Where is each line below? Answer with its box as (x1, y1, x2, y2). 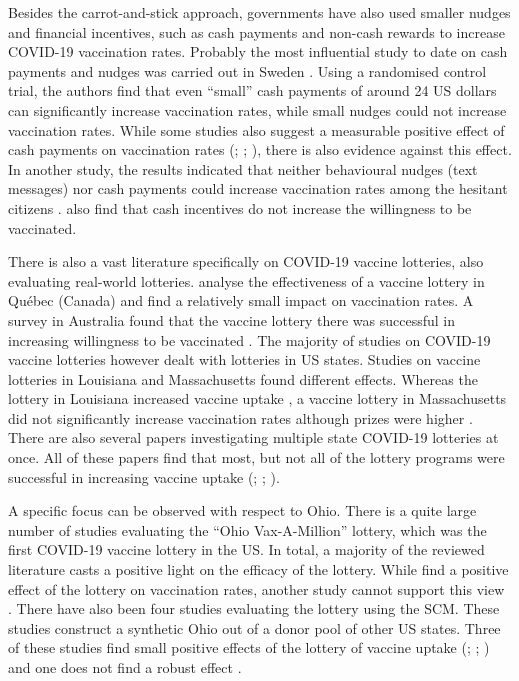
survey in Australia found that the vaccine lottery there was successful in (8, 309, 456, 330)
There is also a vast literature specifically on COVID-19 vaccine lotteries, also (8, 251, 484, 272)
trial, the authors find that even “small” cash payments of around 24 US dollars (8, 80, 497, 101)
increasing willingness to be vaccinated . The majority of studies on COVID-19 (8, 329, 491, 350)
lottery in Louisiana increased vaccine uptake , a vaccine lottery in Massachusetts (8, 388, 507, 409)
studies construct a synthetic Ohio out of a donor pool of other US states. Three (8, 617, 501, 638)
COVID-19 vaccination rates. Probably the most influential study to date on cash (8, 41, 508, 62)
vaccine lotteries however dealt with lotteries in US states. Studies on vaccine (8, 349, 481, 370)
